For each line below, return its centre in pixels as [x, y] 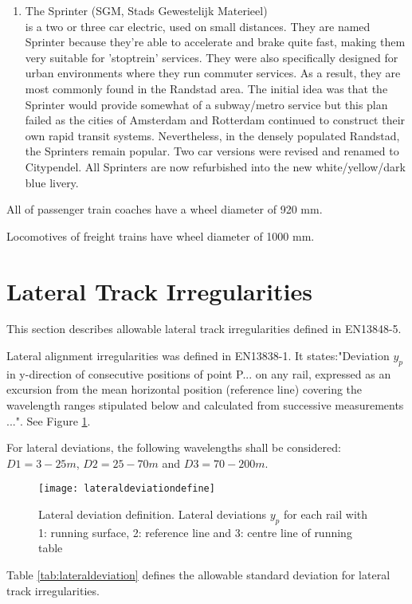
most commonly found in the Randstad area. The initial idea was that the [206, 88]
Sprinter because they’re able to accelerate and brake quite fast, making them [215, 42]
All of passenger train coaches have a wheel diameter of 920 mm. [165, 209]
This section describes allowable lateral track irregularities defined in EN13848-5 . [204, 329]
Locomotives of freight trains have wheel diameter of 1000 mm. [161, 235]
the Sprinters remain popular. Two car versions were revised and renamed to [212, 151]
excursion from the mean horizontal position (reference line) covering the [184, 389]
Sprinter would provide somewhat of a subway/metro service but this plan [206, 104]
